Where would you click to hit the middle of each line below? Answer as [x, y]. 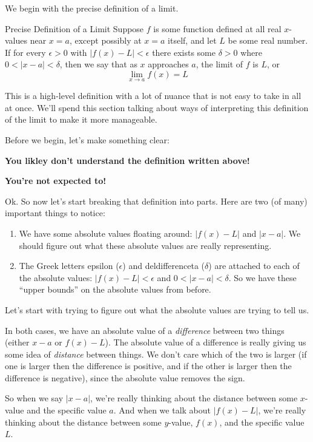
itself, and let [192, 40]
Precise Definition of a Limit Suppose [74, 28]
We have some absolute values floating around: [106, 233]
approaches [168, 64]
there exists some [184, 52]
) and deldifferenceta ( [164, 266]
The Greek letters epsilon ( [69, 266]
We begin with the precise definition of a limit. [92, 8]
